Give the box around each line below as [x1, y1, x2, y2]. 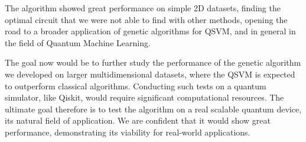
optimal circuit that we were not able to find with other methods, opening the [5, 13, 288, 25]
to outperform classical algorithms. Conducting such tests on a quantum [5, 79, 266, 92]
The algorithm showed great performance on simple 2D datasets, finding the [5, 2, 281, 14]
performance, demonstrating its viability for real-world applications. [5, 125, 250, 138]
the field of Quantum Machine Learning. [5, 36, 151, 49]
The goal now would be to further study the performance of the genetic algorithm [5, 56, 301, 69]
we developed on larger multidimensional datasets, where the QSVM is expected [5, 67, 295, 80]
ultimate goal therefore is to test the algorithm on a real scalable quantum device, [5, 102, 302, 115]
